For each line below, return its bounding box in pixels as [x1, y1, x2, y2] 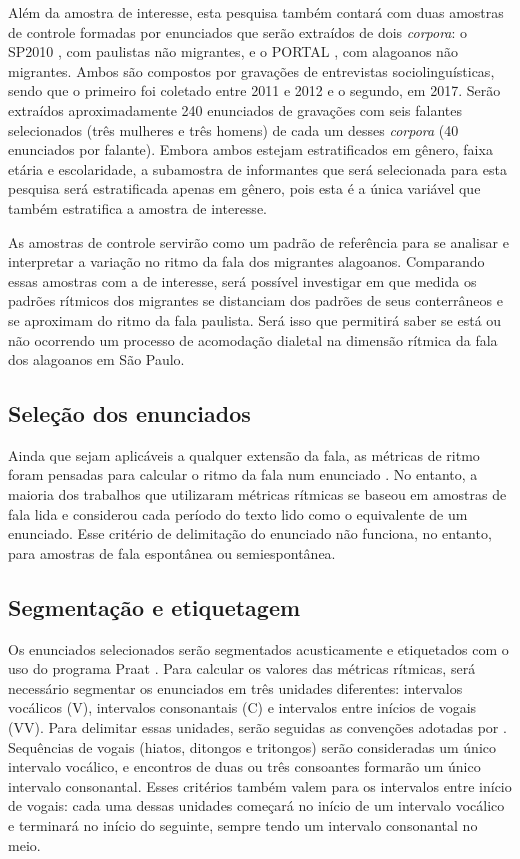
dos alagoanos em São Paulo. [8, 349, 185, 370]
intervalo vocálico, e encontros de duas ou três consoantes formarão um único [8, 756, 481, 777]
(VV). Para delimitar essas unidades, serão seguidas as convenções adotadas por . [8, 717, 507, 738]
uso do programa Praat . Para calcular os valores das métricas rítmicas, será [8, 658, 476, 679]
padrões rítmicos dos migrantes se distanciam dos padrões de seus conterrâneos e [8, 290, 503, 311]
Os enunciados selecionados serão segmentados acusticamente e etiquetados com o [8, 638, 509, 659]
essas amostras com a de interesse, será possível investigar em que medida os [8, 270, 477, 291]
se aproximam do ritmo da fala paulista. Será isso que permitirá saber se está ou [8, 309, 502, 330]
